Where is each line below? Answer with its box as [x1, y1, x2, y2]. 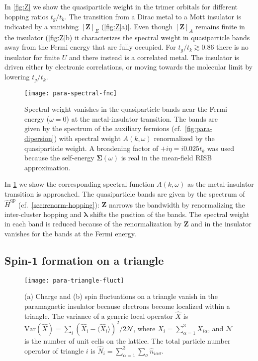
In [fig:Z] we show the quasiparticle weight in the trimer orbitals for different [4, 1, 238, 11]
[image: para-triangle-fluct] [24, 277, 124, 284]
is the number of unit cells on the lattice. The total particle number [24, 335, 231, 346]
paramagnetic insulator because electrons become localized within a [24, 301, 230, 311]
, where [133, 323, 156, 333]
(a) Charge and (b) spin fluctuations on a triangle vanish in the [24, 291, 218, 301]
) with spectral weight [54, 133, 121, 143]
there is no [216, 42, 249, 52]
